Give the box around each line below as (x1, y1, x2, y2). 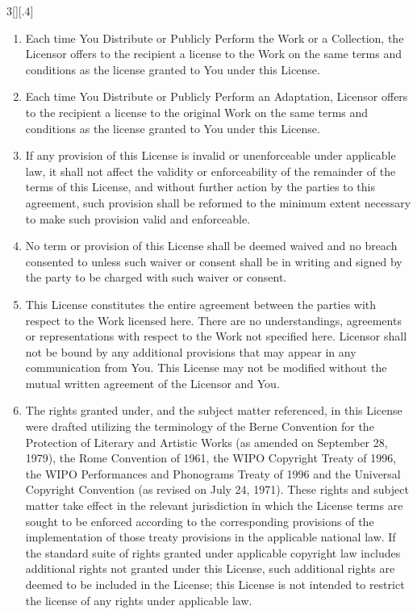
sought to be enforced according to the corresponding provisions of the (25, 512, 374, 529)
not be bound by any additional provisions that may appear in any (25, 343, 357, 360)
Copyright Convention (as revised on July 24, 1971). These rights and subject (25, 481, 409, 498)
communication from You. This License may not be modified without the (25, 359, 387, 376)
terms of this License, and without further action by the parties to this (25, 178, 375, 195)
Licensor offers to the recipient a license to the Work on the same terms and (25, 45, 402, 62)
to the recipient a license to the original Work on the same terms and (25, 103, 369, 120)
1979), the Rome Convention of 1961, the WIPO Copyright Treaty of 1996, (25, 449, 397, 466)
